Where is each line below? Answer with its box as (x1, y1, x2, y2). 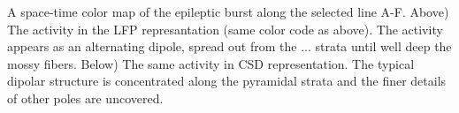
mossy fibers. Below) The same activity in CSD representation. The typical (7, 54, 415, 72)
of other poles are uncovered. (7, 88, 164, 107)
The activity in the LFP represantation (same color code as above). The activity (7, 19, 443, 38)
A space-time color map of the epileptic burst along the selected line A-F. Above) (7, 3, 449, 20)
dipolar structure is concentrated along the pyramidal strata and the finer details (7, 72, 447, 90)
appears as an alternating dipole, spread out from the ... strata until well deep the (7, 37, 452, 56)
